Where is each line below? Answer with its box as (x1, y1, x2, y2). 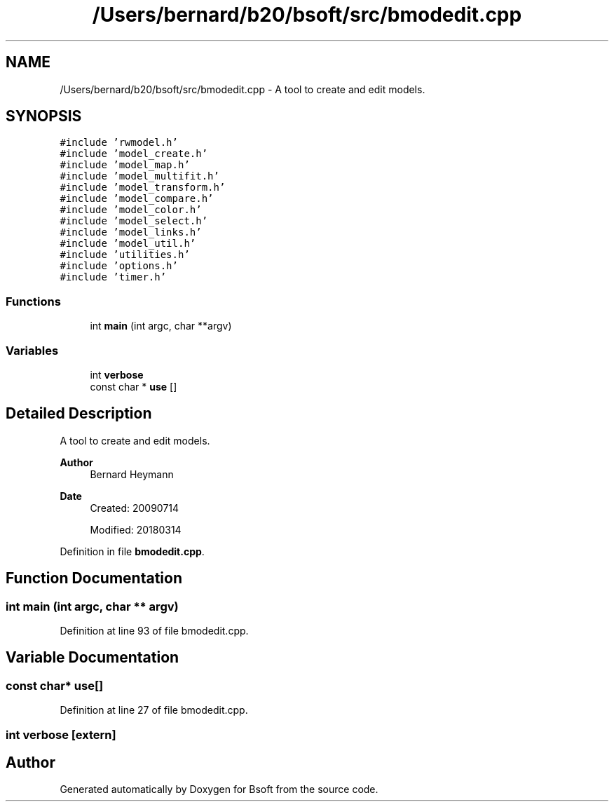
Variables (6, 343, 59, 358)
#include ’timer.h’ (60, 271, 167, 283)
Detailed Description (6, 405, 152, 423)
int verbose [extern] (6, 727, 116, 742)
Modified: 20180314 (90, 523, 182, 536)
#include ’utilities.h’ (60, 249, 190, 261)
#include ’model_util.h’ (60, 238, 196, 250)
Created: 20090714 (90, 501, 179, 514)
